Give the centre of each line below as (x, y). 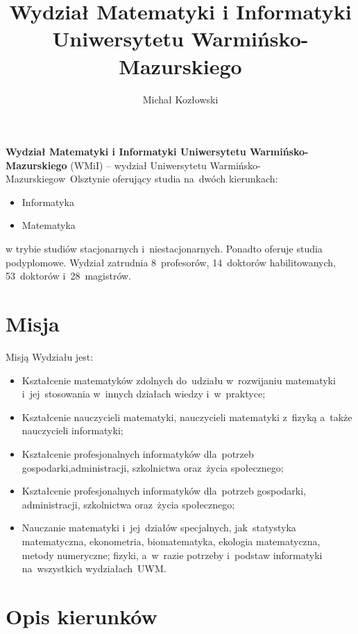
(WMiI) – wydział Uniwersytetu (138, 165)
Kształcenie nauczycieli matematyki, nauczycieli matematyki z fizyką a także (187, 417)
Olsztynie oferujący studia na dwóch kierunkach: (174, 179)
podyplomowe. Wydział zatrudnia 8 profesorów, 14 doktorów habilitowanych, (171, 262)
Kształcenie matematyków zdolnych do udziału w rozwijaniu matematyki (179, 380)
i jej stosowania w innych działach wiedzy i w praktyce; (144, 394)
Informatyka (48, 202)
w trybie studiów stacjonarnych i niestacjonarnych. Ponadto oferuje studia (164, 249)
